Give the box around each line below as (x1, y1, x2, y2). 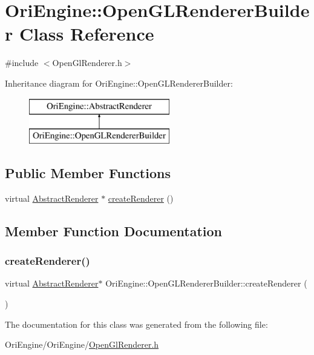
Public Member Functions (5, 164, 171, 182)
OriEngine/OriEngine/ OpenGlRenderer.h (5, 338, 159, 351)
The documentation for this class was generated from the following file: (5, 317, 268, 330)
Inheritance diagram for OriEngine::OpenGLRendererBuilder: (5, 76, 233, 89)
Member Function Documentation (5, 221, 223, 240)
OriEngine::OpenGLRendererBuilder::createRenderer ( (105, 277, 307, 290)
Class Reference (19, 21, 154, 46)
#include (5, 56, 39, 69)
